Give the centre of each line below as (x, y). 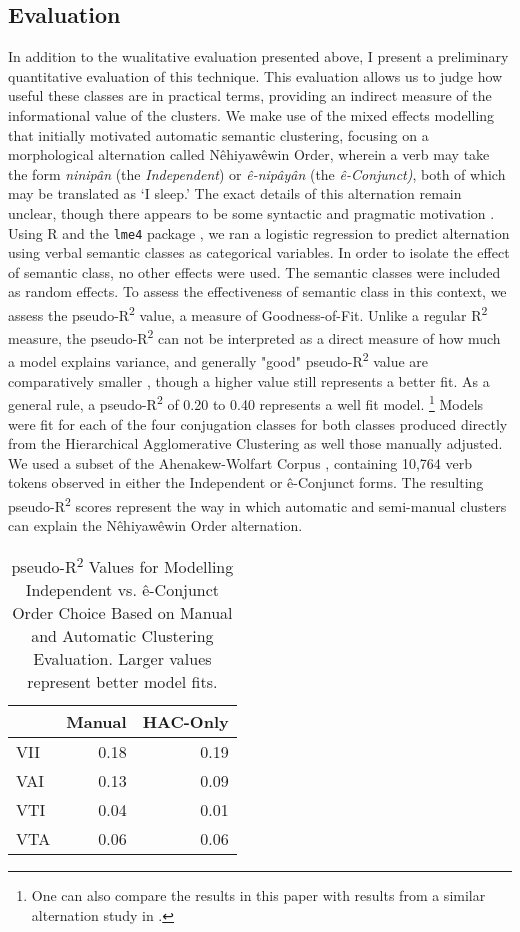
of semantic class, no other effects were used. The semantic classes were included (254, 271)
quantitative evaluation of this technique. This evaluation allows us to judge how (255, 75)
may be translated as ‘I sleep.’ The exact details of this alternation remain (235, 193)
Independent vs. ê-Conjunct (122, 590)
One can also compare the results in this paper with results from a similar (258, 895)
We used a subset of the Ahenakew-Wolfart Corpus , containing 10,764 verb (240, 462)
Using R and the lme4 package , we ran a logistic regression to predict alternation (259, 232)
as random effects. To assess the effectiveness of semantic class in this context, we (257, 291)
